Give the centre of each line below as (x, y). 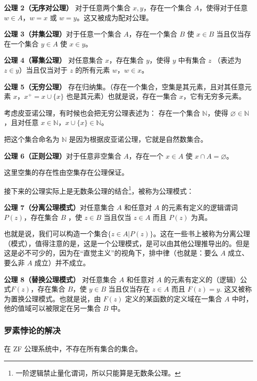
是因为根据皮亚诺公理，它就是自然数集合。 (138, 139)
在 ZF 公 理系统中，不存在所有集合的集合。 (73, 349)
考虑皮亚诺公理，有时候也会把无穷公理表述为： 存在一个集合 (102, 112)
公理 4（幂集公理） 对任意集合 (54, 60)
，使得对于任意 (224, 7)
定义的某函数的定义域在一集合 (174, 298)
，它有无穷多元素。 (214, 96)
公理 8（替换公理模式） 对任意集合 (61, 279)
